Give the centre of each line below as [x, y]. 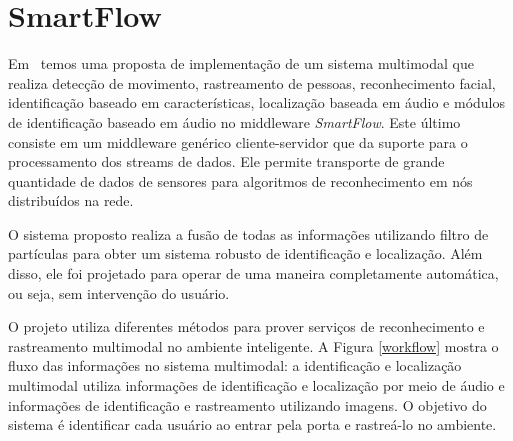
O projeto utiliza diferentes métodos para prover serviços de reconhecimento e [246, 326]
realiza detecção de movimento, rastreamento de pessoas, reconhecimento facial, [252, 82]
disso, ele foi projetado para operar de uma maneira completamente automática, [253, 273]
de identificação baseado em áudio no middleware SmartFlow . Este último [234, 121]
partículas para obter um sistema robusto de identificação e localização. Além [245, 253]
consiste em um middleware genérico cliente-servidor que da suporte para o [238, 141]
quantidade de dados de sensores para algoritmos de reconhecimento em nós [240, 180]
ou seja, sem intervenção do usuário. [119, 292]
